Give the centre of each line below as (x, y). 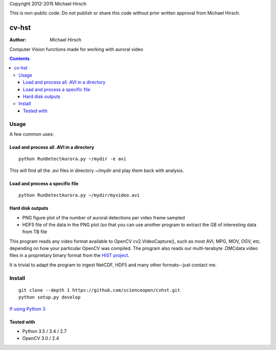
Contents (20, 59)
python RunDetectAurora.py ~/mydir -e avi (73, 159)
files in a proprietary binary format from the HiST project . (70, 256)
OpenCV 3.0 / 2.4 (41, 338)
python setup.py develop (50, 297)
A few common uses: (32, 134)
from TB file (35, 232)
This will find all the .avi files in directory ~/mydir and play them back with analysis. (97, 170)
